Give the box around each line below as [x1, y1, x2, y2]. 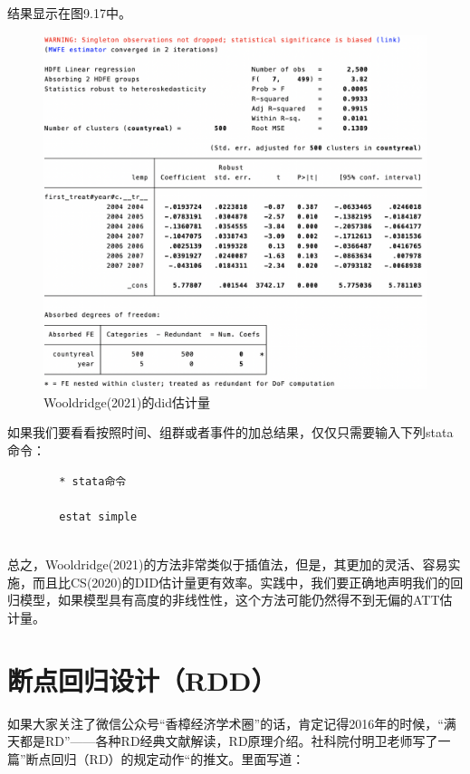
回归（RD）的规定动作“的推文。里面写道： [51, 749, 305, 768]
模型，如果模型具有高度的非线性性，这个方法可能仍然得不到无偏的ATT [19, 590, 440, 609]
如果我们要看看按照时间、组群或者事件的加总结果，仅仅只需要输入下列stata [7, 423, 454, 442]
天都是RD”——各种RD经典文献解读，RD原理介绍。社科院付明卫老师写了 [7, 731, 438, 750]
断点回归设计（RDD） [7, 661, 277, 698]
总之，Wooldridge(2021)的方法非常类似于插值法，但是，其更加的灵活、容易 [7, 555, 448, 574]
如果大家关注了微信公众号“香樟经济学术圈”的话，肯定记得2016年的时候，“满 [7, 713, 456, 732]
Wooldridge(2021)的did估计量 [43, 392, 211, 411]
